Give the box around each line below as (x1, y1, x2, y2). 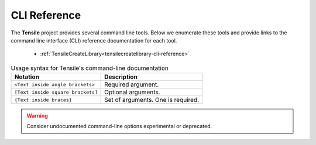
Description (104, 73, 138, 81)
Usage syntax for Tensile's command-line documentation (11, 64, 169, 72)
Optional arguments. (104, 88, 160, 96)
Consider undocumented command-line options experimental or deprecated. (26, 123, 212, 130)
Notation (14, 73, 39, 81)
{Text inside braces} (14, 97, 73, 103)
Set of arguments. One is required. (104, 96, 200, 104)
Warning (26, 112, 48, 119)
